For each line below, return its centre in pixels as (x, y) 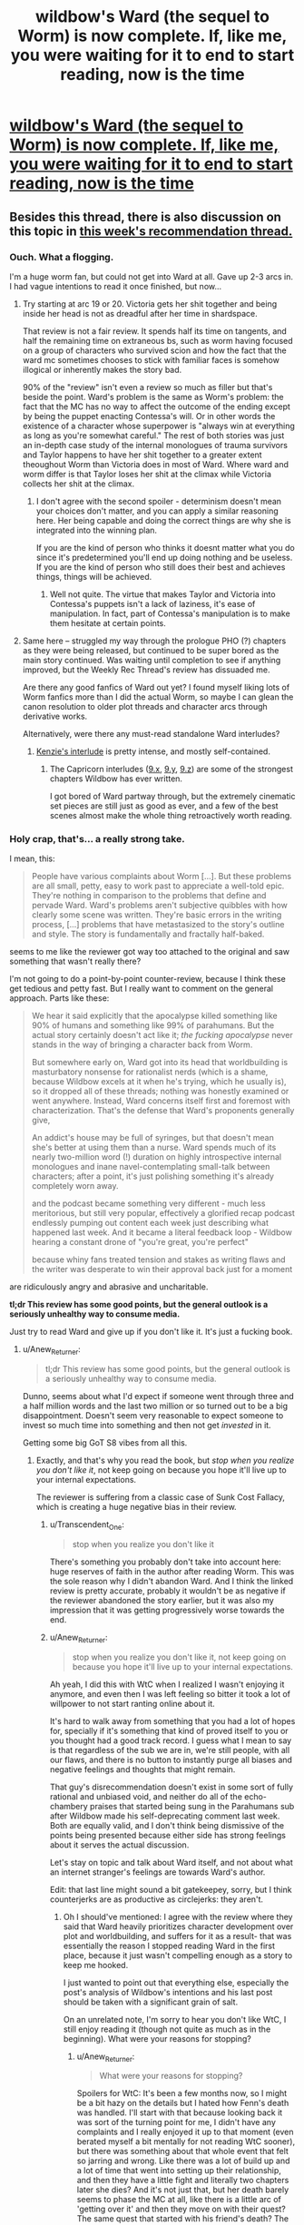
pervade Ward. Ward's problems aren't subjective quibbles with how (159, 906)
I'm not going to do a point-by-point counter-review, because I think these (147, 979)
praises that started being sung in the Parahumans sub (192, 1806)
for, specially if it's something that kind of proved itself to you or (169, 1730)
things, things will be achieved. (94, 576)
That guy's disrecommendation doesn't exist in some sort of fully (171, 1787)
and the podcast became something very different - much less (148, 1203)
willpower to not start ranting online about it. (132, 1703)
